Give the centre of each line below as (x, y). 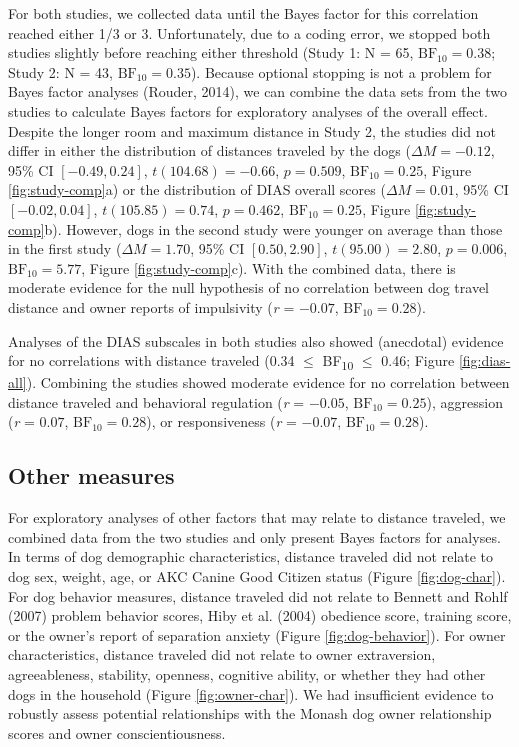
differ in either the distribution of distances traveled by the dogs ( (209, 150)
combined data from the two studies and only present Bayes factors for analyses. (254, 536)
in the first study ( (65, 248)
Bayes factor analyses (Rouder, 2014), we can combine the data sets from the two (257, 91)
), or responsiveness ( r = (221, 421)
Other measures (91, 475)
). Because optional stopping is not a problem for (341, 71)
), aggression (464, 401)
